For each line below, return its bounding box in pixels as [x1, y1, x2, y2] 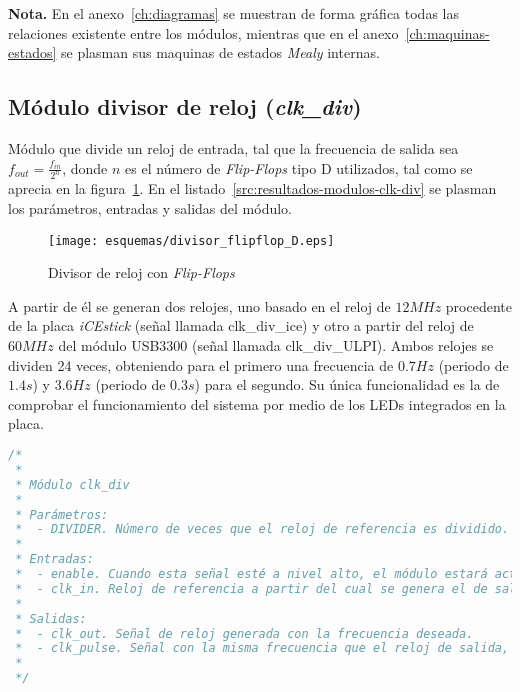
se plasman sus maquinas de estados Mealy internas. [61, 42, 380, 63]
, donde [62, 157, 108, 178]
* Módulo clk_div [15, 477, 130, 492]
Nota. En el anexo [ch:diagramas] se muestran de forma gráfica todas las [8, 3, 459, 23]
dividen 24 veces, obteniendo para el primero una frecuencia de [8, 354, 394, 375]
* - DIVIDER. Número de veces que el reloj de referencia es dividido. [15, 522, 510, 537]
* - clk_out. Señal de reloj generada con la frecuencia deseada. [15, 626, 474, 641]
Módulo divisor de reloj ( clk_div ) [8, 91, 362, 122]
